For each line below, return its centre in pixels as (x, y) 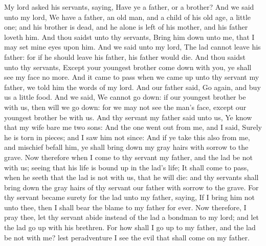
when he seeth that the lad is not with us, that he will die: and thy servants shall (131, 177)
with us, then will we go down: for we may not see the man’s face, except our (125, 107)
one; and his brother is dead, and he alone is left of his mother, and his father (126, 27)
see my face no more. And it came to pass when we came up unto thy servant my (132, 77)
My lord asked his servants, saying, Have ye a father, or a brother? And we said (129, 7)
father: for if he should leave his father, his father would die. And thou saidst (125, 57)
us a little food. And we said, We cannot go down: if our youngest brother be (125, 97)
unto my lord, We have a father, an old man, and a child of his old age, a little (128, 17)
